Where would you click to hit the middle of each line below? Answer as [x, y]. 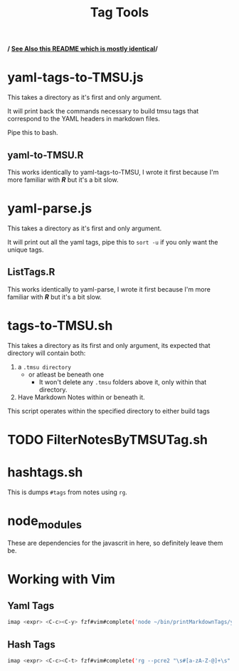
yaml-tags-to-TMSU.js [75, 77]
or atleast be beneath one [66, 374]
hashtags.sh [45, 472]
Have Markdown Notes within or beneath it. [81, 397]
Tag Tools [119, 12]
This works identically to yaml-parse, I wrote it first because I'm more [109, 289]
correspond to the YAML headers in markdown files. [84, 119]
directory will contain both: [47, 353]
